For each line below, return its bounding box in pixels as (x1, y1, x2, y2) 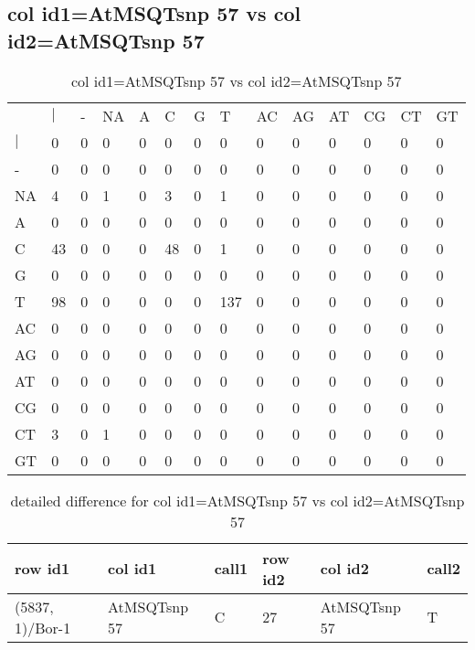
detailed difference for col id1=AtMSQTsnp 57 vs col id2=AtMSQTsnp (10, 489, 465, 511)
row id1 (15, 558, 70, 580)
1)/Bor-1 (15, 616, 71, 638)
